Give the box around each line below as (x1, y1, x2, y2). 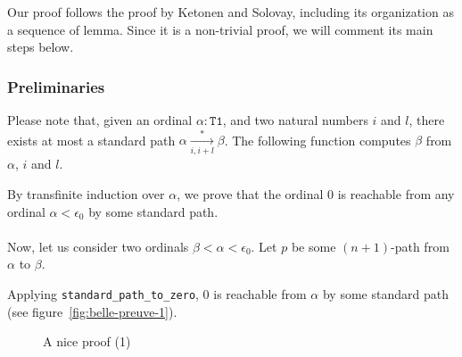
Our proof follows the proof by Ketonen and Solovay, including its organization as (7, 3, 454, 21)
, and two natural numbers (222, 111, 368, 129)
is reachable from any (337, 185, 455, 203)
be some (291, 237, 336, 255)
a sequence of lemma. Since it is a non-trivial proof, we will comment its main (7, 20, 433, 38)
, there (408, 111, 445, 129)
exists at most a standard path (7, 130, 176, 149)
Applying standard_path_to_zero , (7, 285, 199, 303)
